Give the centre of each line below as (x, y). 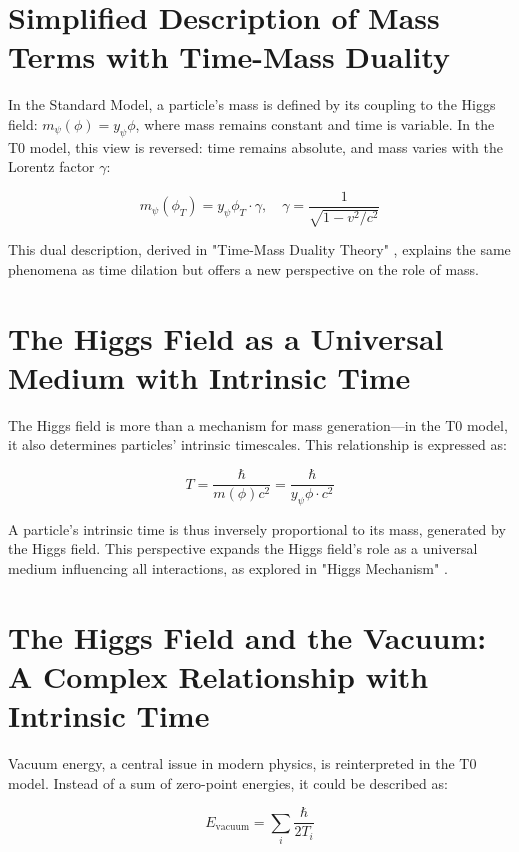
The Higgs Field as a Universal (226, 337)
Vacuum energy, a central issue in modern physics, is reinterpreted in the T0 (242, 763)
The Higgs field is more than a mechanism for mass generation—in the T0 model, (258, 424)
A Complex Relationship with (218, 676)
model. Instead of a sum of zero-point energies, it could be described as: (228, 782)
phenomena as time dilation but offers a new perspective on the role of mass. (244, 268)
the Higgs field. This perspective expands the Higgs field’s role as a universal (243, 548)
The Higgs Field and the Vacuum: (247, 636)
